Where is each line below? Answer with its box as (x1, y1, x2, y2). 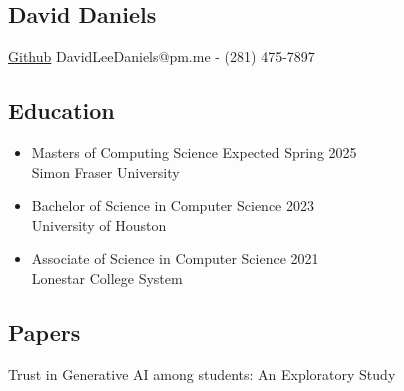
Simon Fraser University (31, 161, 180, 182)
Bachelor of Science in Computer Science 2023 (31, 195, 314, 216)
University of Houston (31, 214, 167, 235)
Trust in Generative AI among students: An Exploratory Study (8, 363, 396, 384)
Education (8, 95, 115, 126)
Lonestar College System (31, 267, 183, 288)
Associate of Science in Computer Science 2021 (31, 248, 319, 269)
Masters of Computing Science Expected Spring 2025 (31, 142, 357, 162)
